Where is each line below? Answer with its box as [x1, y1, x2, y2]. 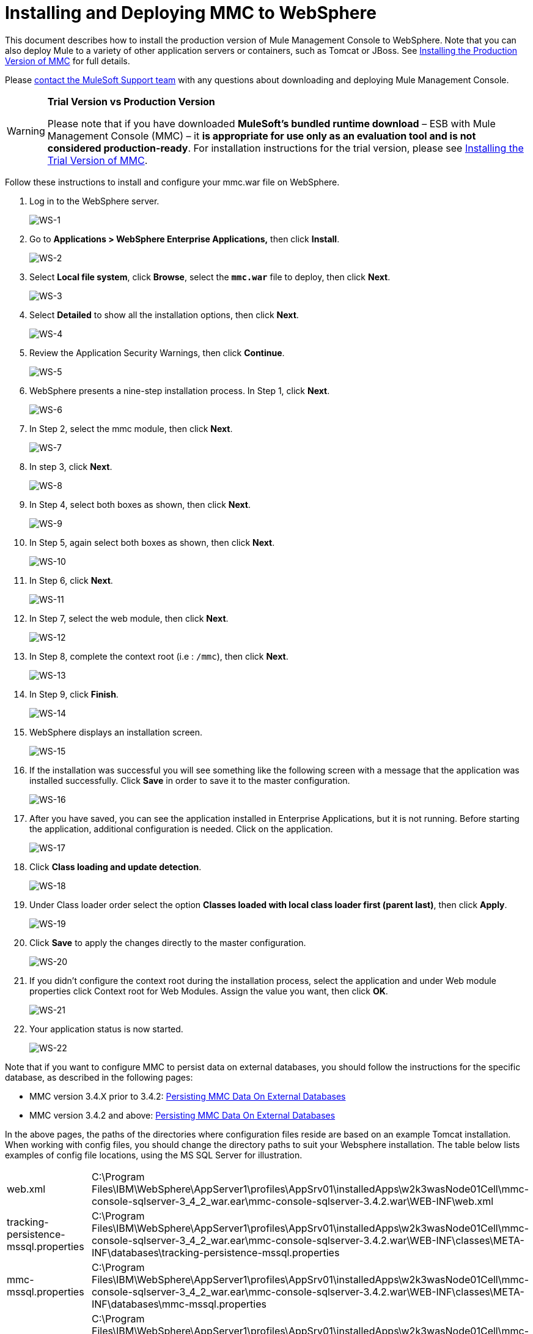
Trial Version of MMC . [47, 154, 148, 166]
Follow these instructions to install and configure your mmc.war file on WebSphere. [5, 176, 340, 187]
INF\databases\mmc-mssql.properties [91, 1297, 266, 1310]
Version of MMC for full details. [5, 55, 130, 66]
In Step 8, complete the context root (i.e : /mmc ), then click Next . [29, 650, 289, 661]
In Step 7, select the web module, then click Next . [29, 613, 229, 624]
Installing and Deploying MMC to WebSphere [5, 2, 377, 23]
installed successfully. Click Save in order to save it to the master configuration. [29, 775, 350, 786]
